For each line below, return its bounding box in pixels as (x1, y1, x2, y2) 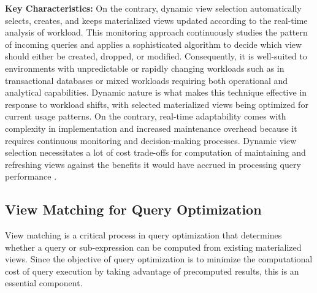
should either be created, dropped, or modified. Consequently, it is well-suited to (5, 50, 307, 63)
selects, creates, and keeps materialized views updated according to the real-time (5, 13, 308, 26)
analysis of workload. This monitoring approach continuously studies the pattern (5, 26, 308, 39)
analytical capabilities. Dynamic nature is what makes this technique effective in (5, 86, 307, 99)
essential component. (5, 276, 83, 289)
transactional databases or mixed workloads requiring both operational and (5, 74, 288, 86)
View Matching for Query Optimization (5, 200, 262, 219)
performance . (5, 170, 57, 183)
